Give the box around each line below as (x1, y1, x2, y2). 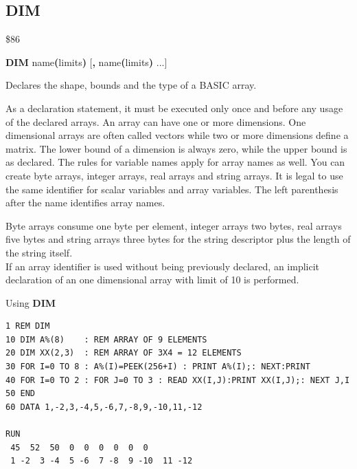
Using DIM (5, 295, 56, 309)
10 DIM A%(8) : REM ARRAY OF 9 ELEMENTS (5, 334, 207, 345)
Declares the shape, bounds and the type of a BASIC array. (5, 78, 257, 92)
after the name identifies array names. (5, 195, 165, 210)
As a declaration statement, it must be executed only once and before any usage (5, 100, 343, 115)
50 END (5, 389, 35, 399)
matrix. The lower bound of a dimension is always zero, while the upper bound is (5, 141, 347, 155)
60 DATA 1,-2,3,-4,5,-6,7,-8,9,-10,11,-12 (5, 402, 203, 412)
